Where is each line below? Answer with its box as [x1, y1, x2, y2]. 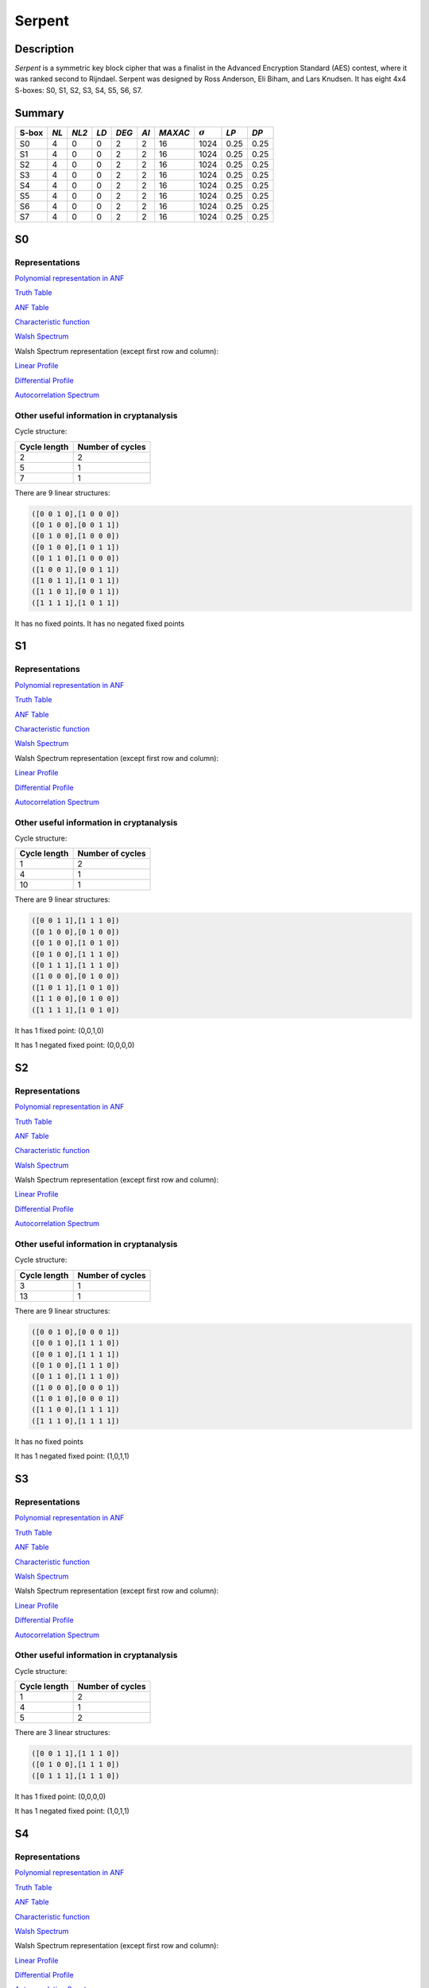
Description [14, 42, 75, 56]
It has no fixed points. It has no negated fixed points [14, 619, 185, 628]
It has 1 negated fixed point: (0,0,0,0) [14, 1040, 135, 1050]
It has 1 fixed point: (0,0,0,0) [14, 1792, 106, 1801]
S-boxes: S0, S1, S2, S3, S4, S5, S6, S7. [14, 85, 143, 95]
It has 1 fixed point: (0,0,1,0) [14, 1026, 105, 1035]
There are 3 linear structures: [14, 1728, 110, 1738]
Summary [14, 106, 64, 119]
